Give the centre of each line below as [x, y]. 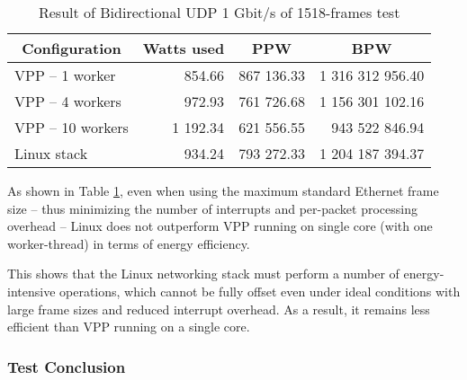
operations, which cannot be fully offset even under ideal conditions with [260, 291]
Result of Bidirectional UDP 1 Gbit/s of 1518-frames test [219, 12]
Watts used [184, 48]
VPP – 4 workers [68, 101]
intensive [31, 291]
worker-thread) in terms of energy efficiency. [129, 243]
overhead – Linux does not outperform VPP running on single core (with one [220, 226]
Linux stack [51, 153]
